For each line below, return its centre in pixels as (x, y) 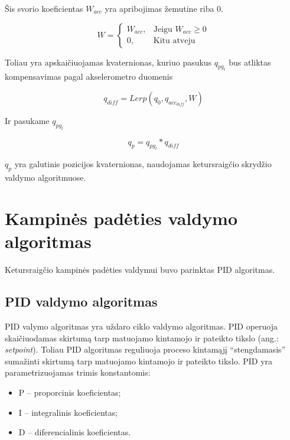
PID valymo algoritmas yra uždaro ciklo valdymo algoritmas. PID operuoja (141, 326)
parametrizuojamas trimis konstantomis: (78, 372)
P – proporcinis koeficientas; (70, 392)
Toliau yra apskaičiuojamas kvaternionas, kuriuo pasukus (108, 62)
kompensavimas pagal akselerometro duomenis (89, 76)
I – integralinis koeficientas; (68, 412)
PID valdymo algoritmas (81, 302)
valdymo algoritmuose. (45, 177)
